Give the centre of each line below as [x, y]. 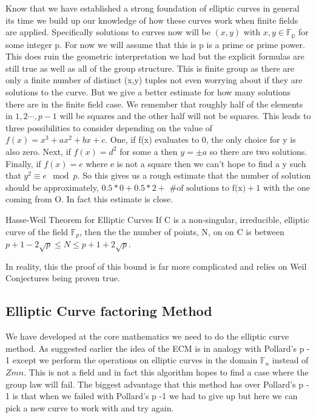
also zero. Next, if [38, 151]
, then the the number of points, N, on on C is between [182, 231]
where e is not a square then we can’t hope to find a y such [196, 163]
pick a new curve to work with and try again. [90, 407]
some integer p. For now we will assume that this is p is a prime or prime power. [155, 44]
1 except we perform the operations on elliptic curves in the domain [132, 360]
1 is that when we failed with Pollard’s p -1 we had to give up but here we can [152, 396]
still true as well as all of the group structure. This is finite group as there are [150, 68]
